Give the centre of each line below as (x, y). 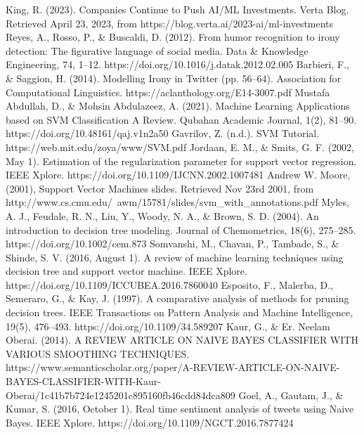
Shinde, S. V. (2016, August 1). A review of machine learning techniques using (175, 257)
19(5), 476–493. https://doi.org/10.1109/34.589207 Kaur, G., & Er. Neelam (168, 326)
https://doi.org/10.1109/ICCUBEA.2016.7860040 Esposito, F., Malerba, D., (170, 284)
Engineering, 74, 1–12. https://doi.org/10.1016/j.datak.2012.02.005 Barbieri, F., (177, 64)
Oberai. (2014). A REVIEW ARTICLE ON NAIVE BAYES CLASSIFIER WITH (182, 340)
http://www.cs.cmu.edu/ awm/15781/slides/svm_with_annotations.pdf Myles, (177, 202)
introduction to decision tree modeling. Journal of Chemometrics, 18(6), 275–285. (181, 229)
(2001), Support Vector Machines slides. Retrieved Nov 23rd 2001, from (160, 188)
